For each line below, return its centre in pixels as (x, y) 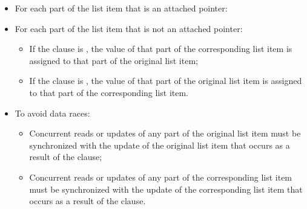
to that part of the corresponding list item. (109, 92)
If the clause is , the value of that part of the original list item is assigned (166, 81)
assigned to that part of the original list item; (114, 60)
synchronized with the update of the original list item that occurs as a (160, 145)
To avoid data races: (52, 113)
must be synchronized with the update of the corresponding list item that (166, 189)
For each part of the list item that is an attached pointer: (121, 8)
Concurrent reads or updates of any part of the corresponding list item (161, 177)
